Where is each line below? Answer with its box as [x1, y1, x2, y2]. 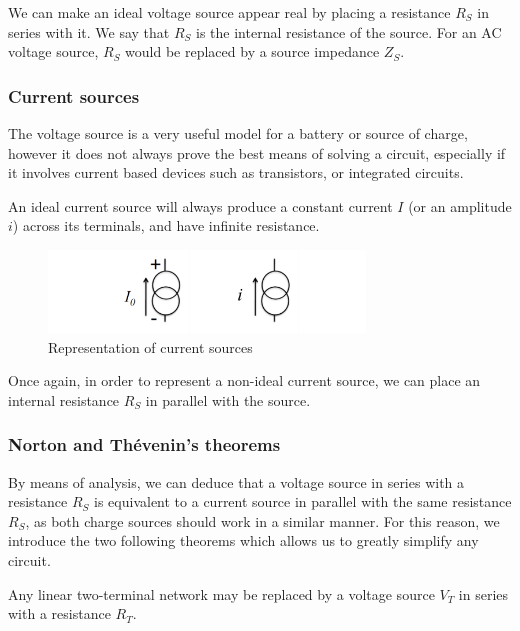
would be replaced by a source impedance [125, 41, 380, 62]
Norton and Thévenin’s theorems [8, 432, 281, 457]
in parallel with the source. [145, 389, 311, 410]
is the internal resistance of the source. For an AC [196, 21, 502, 42]
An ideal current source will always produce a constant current [8, 195, 393, 216]
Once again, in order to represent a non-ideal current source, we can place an [8, 370, 481, 391]
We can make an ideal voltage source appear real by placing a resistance [8, 2, 451, 22]
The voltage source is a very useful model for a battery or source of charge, [8, 123, 468, 143]
